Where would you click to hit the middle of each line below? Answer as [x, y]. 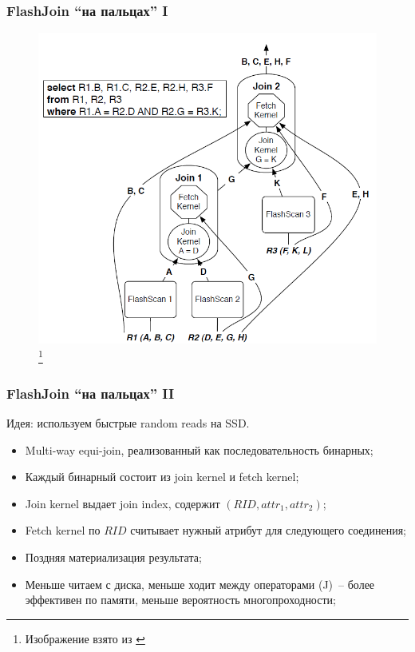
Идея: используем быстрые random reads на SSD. [128, 423]
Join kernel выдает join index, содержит [123, 503]
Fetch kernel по [63, 530]
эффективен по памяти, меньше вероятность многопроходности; [180, 600]
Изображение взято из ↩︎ [85, 638]
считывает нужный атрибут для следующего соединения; [268, 530]
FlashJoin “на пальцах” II [91, 393]
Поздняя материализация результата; [113, 557]
